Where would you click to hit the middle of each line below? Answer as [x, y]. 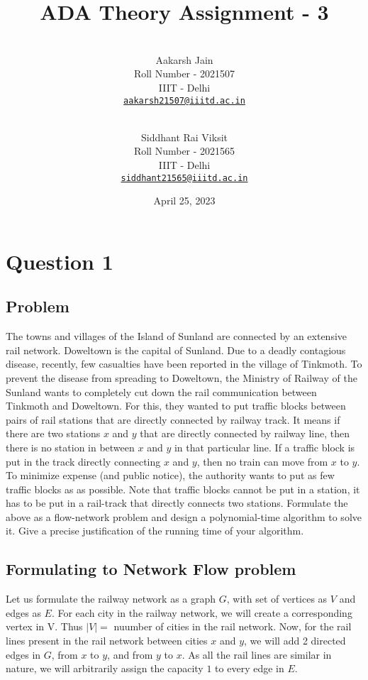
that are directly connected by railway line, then [245, 433]
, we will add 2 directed [295, 641]
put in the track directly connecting [83, 461]
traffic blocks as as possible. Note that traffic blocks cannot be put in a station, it [183, 489]
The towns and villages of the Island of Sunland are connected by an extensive [177, 336]
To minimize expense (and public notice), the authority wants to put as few [170, 475]
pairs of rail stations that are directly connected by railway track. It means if [173, 419]
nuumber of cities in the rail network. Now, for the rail [233, 626]
